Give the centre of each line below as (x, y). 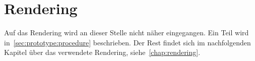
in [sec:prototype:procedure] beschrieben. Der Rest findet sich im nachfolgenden (127, 42)
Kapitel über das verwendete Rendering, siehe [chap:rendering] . (102, 52)
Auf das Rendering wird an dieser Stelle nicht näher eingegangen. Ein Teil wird (126, 33)
